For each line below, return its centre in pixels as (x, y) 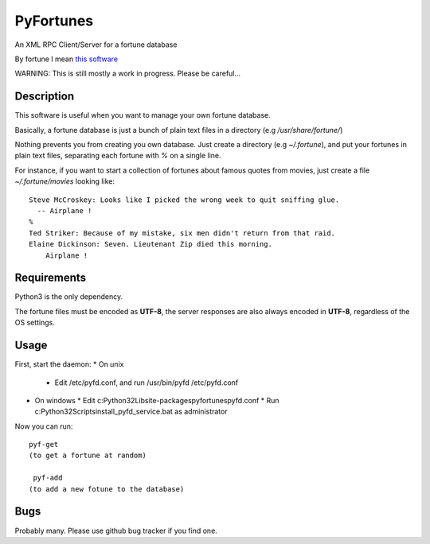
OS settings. (35, 323)
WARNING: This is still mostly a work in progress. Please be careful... (128, 74)
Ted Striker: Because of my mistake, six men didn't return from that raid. (182, 233)
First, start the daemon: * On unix (69, 364)
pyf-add (48, 478)
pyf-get (44, 445)
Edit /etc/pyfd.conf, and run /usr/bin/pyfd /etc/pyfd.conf (147, 383)
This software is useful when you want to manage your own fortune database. (143, 115)
